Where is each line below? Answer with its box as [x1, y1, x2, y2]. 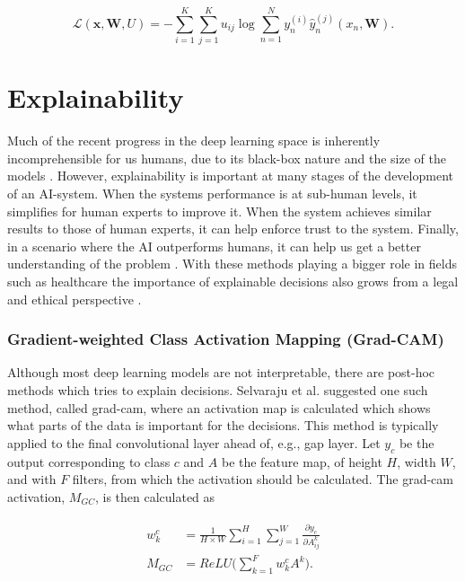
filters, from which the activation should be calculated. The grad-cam [72, 470, 453, 489]
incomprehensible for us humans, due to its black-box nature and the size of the [7, 148, 446, 167]
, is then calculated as [94, 487, 215, 506]
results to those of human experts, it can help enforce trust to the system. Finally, [7, 219, 459, 238]
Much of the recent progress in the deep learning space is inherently [7, 131, 381, 150]
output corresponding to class [7, 452, 171, 471]
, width [397, 452, 436, 471]
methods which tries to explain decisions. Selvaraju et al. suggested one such [7, 381, 428, 399]
